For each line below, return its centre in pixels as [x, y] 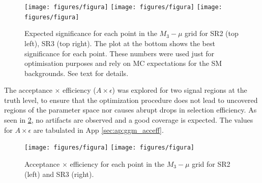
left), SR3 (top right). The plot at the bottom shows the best [120, 43]
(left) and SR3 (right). [59, 174]
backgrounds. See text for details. [77, 73]
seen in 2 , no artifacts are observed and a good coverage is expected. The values [129, 120]
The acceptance [28, 90]
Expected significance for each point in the [91, 33]
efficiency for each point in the [117, 163]
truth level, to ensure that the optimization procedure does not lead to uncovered [131, 100]
